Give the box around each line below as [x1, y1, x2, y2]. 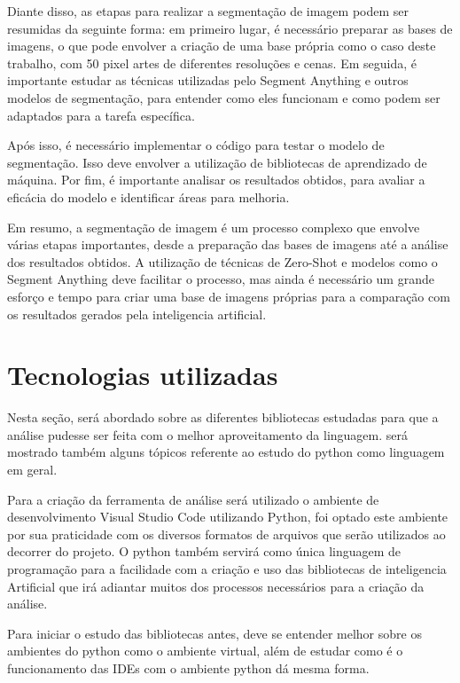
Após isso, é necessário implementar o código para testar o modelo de [7, 136, 385, 154]
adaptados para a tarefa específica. [7, 106, 195, 124]
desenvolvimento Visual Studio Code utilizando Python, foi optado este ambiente [7, 507, 448, 526]
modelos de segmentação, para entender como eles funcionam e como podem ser [7, 88, 441, 106]
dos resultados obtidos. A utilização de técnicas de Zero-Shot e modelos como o [7, 252, 438, 271]
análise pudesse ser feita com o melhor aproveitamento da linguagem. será [7, 425, 408, 444]
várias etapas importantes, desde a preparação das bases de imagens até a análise [7, 235, 448, 254]
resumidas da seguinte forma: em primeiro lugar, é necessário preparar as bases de [7, 19, 453, 37]
